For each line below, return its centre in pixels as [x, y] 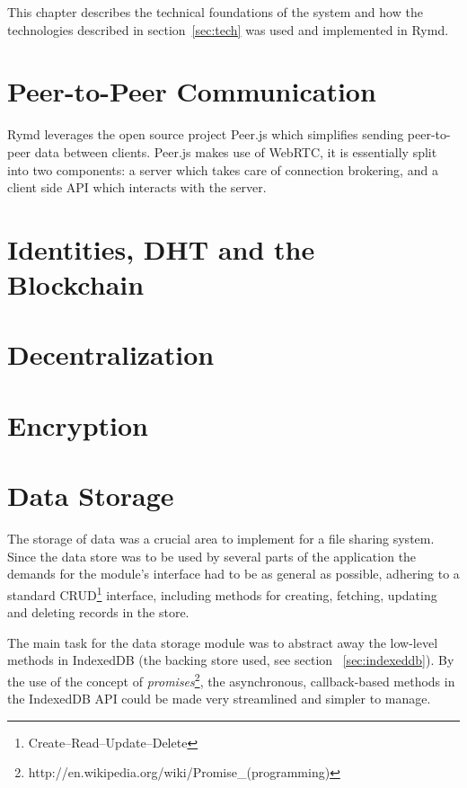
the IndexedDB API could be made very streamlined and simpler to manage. [219, 699]
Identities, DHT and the [161, 248]
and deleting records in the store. [98, 612]
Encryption [78, 425]
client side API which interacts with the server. [137, 187]
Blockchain [76, 284]
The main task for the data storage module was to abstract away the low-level [223, 642]
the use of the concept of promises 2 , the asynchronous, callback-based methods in [231, 679]
